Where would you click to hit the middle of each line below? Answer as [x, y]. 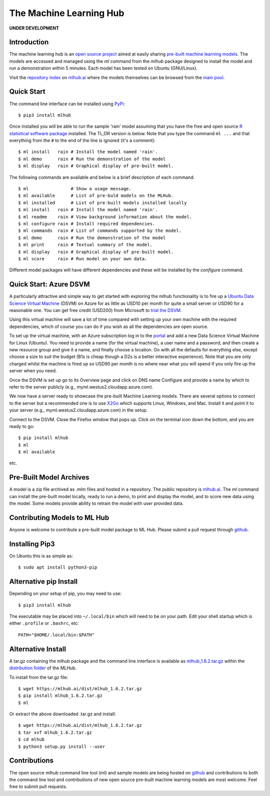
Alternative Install [37, 649]
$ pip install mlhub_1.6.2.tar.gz [60, 696]
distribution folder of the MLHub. [43, 668]
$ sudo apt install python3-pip [58, 567]
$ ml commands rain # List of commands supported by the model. [100, 231]
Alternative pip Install [43, 581]
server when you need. [33, 371]
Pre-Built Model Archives [49, 477]
